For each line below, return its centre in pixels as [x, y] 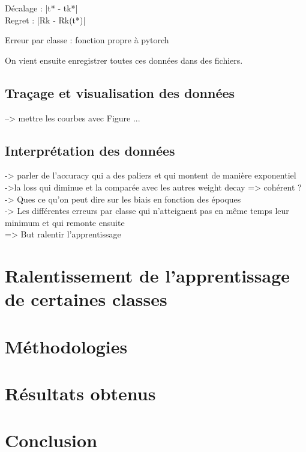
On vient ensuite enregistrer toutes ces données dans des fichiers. [124, 60]
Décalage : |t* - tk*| [41, 8]
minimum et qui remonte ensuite [65, 222]
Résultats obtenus [80, 393]
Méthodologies [66, 346]
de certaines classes [86, 299]
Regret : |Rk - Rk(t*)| [45, 20]
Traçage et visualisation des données [120, 92]
